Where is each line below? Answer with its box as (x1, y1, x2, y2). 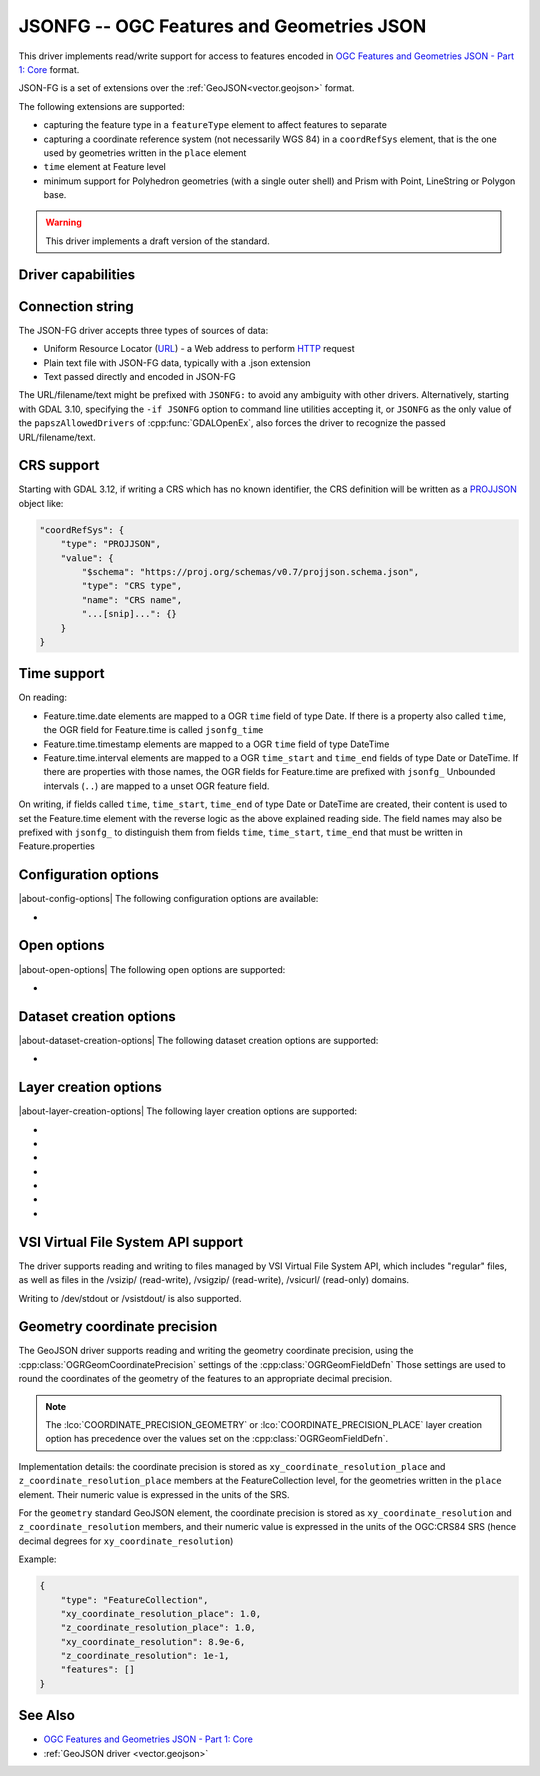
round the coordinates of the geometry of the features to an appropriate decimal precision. (18, 1373, 393, 1385)
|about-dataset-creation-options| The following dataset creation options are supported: (18, 1034, 379, 1046)
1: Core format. (18, 63, 80, 75)
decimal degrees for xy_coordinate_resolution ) (18, 1535, 234, 1547)
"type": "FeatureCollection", (60, 1594, 209, 1605)
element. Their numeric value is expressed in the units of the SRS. (18, 1488, 290, 1500)
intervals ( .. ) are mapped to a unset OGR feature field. (43, 780, 270, 792)
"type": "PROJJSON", (60, 538, 162, 550)
